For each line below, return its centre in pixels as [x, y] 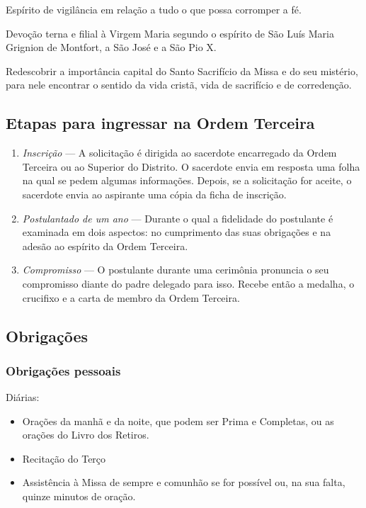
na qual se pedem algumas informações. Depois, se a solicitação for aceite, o [187, 180]
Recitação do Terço [64, 458]
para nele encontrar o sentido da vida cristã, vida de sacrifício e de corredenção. [179, 85]
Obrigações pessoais [63, 370]
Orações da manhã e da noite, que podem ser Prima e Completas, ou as [178, 420]
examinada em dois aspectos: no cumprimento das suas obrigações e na [177, 232]
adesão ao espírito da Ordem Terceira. [105, 245]
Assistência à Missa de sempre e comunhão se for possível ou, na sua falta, [184, 482]
